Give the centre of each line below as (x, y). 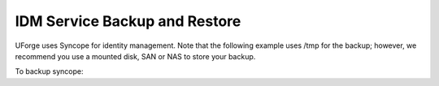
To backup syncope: (50, 71)
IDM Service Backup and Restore (128, 21)
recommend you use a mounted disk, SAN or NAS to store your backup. (135, 56)
